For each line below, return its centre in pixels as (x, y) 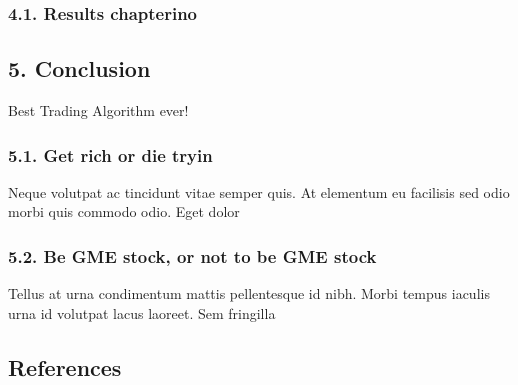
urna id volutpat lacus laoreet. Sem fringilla (142, 312)
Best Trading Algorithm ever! (98, 110)
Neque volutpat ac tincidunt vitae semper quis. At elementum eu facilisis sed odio (259, 191)
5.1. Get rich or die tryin (110, 154)
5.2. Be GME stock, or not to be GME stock (192, 255)
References (65, 366)
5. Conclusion (79, 68)
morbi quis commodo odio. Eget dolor (124, 211)
